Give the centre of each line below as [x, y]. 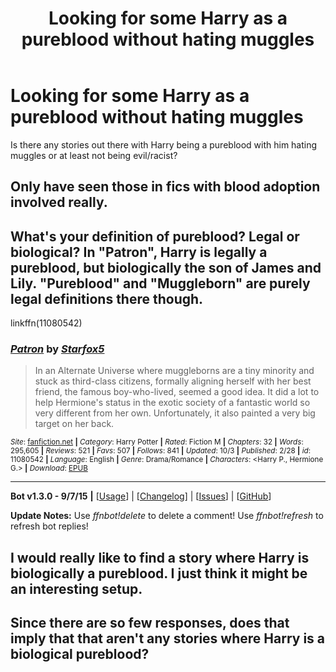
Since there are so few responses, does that [150, 623]
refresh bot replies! [49, 526]
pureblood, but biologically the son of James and [166, 267]
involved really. [59, 202]
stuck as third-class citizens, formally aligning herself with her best [173, 381]
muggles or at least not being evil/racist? [94, 155]
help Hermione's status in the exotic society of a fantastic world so [172, 403]
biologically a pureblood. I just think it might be [159, 573]
